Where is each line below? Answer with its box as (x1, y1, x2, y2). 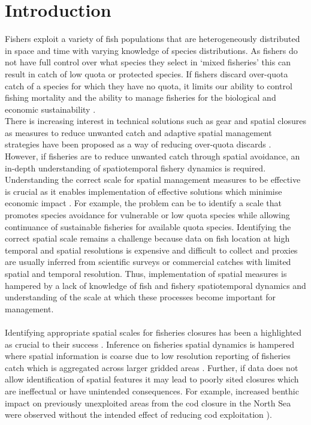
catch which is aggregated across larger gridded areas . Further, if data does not (5, 361, 298, 373)
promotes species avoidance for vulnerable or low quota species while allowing (5, 209, 290, 221)
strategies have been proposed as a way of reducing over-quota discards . (5, 138, 271, 150)
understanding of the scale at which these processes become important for (5, 291, 276, 303)
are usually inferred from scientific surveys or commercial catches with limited (5, 255, 291, 268)
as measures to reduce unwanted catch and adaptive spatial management (5, 126, 272, 138)
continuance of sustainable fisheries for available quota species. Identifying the (5, 220, 291, 233)
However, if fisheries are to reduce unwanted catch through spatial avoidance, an (5, 150, 300, 162)
